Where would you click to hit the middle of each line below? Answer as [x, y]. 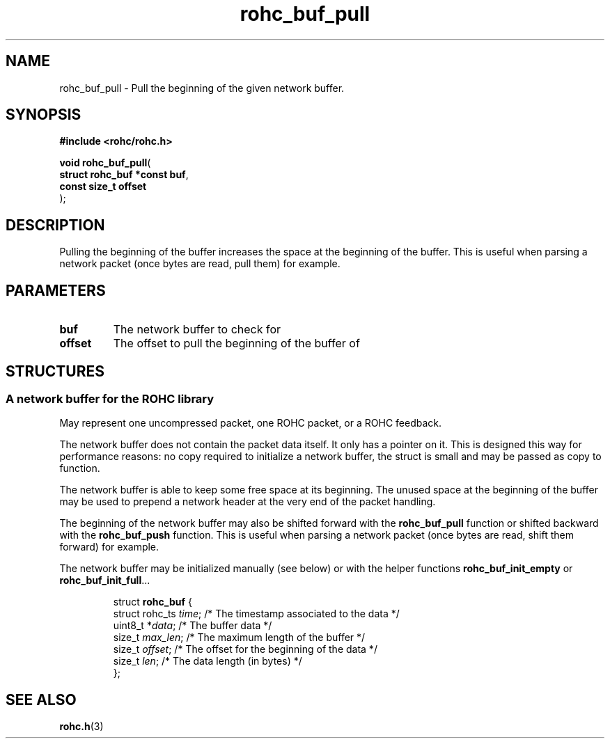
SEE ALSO [41, 699]
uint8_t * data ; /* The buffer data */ [193, 626]
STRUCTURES [55, 371]
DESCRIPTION [55, 225]
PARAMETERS [56, 290]
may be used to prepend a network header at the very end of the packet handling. [248, 502]
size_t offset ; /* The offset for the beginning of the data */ [245, 649]
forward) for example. [109, 547]
